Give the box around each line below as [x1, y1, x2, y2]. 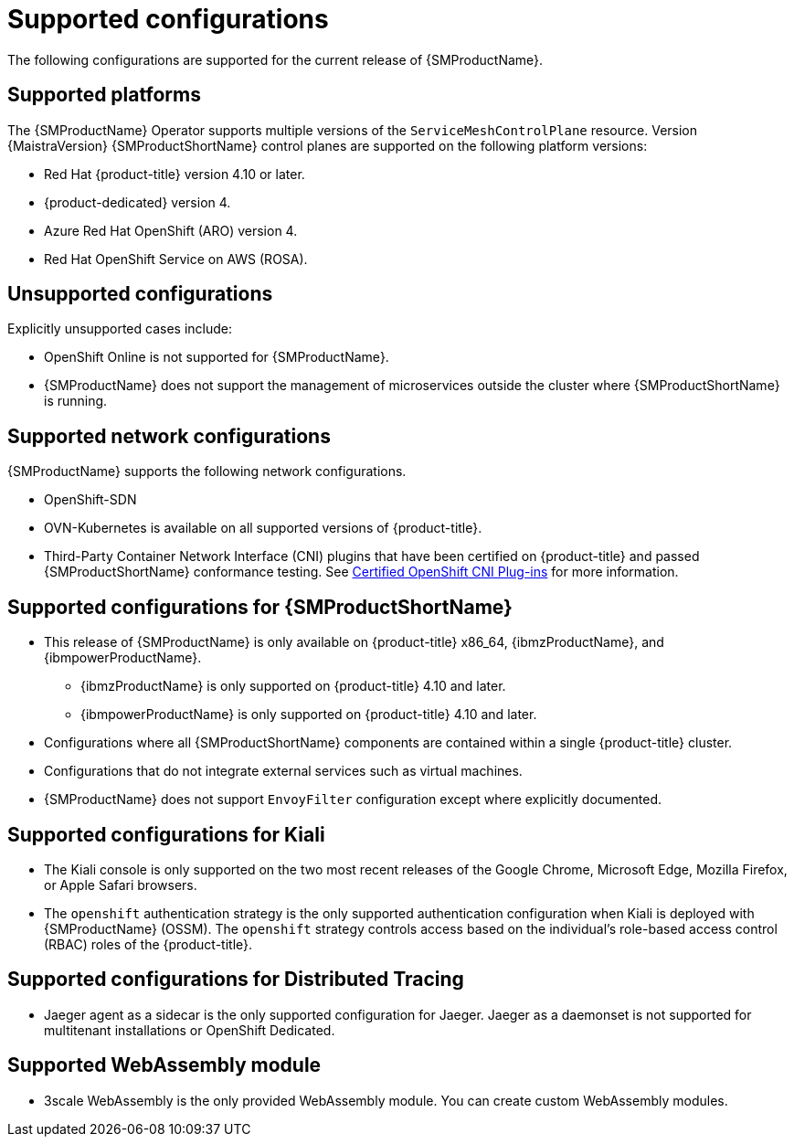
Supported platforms [7, 83, 201, 107]
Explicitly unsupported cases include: [7, 321, 232, 337]
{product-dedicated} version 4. [44, 194, 231, 210]
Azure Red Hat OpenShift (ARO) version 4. [44, 222, 298, 238]
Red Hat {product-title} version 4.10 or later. [44, 165, 305, 182]
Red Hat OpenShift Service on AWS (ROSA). [44, 250, 308, 267]
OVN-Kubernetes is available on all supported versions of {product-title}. [44, 520, 482, 536]
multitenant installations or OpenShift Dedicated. [44, 1022, 335, 1038]
